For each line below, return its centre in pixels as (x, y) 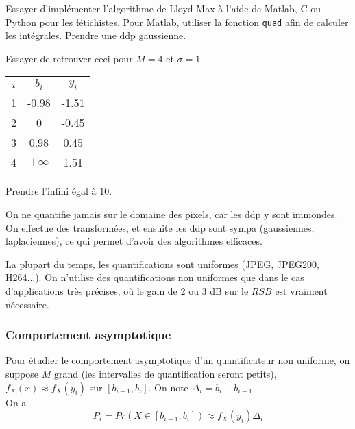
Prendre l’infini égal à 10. (59, 191)
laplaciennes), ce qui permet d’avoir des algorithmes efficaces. (134, 241)
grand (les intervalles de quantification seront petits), (165, 373)
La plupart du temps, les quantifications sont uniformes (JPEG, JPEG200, (162, 263)
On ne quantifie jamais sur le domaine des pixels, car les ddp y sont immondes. (172, 213)
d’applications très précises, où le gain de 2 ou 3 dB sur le (127, 290)
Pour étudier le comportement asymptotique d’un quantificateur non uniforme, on (178, 360)
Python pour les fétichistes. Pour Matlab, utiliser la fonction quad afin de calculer (177, 22)
